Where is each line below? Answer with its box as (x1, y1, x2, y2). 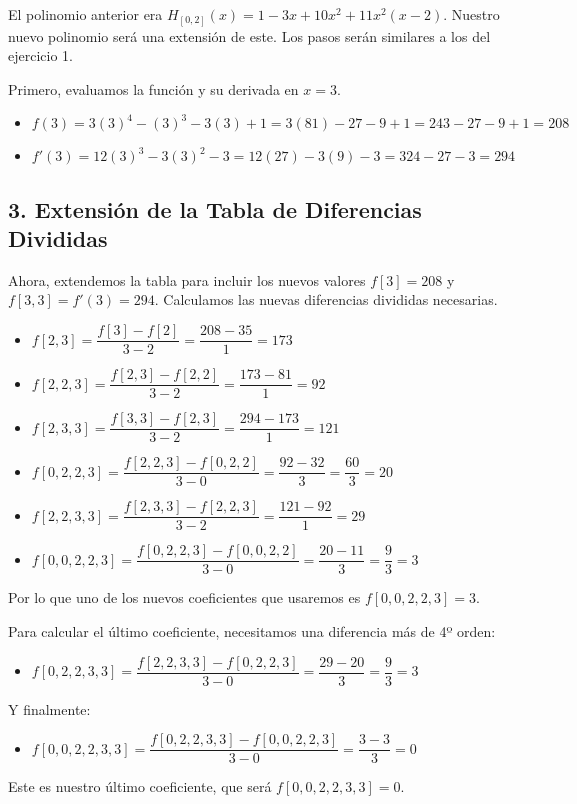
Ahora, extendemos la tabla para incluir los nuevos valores (8, 269, 366, 290)
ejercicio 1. (8, 45, 73, 66)
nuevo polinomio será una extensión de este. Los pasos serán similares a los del (8, 25, 491, 46)
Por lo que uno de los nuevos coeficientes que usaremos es (8, 587, 361, 608)
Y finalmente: (8, 698, 91, 719)
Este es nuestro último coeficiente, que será (8, 776, 272, 797)
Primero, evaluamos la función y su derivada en (8, 78, 299, 99)
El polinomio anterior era (8, 4, 163, 24)
